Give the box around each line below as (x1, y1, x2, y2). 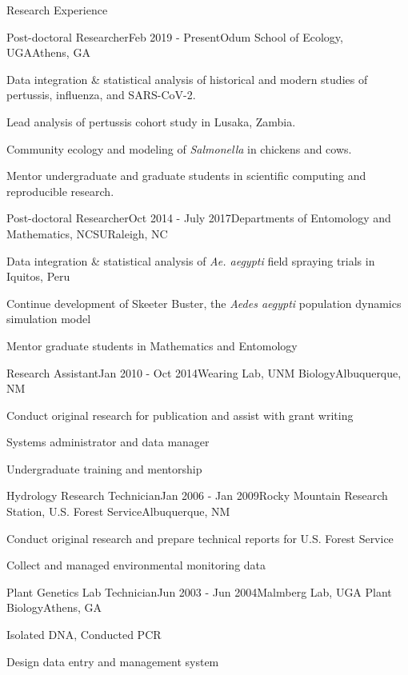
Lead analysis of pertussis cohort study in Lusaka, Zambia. (6, 113, 296, 130)
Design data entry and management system (6, 653, 219, 669)
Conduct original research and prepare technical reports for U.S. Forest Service (6, 529, 394, 546)
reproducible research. (6, 182, 114, 199)
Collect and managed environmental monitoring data (6, 557, 266, 573)
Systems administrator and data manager (6, 433, 210, 450)
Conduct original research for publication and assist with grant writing (6, 406, 354, 423)
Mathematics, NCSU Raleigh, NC (6, 225, 168, 242)
